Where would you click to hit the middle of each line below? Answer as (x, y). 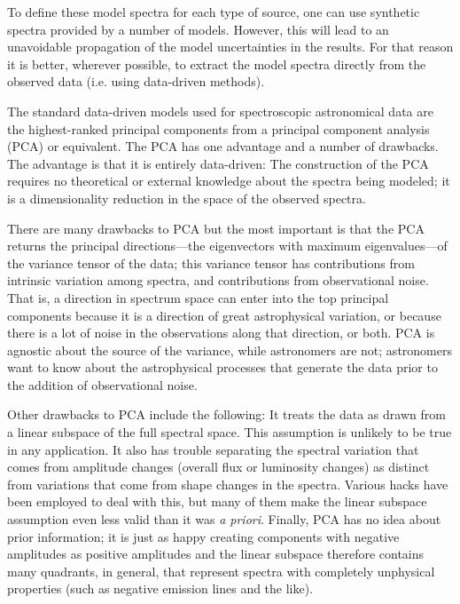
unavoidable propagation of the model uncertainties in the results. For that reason (230, 47)
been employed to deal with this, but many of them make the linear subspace (217, 501)
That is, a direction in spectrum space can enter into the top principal (198, 297)
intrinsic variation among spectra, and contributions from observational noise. (218, 280)
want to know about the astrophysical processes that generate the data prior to (222, 367)
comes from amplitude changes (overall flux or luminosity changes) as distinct (218, 467)
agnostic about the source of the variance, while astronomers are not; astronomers (230, 350)
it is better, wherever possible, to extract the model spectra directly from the (217, 64)
